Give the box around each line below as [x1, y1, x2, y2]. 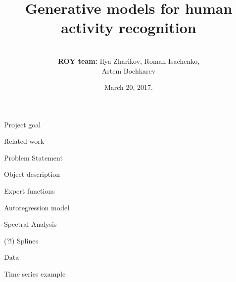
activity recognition [61, 17, 196, 38]
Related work [4, 136, 45, 146]
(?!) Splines [4, 235, 38, 245]
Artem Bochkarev [101, 65, 156, 76]
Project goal [4, 119, 41, 129]
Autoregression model [4, 202, 70, 212]
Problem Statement [4, 152, 63, 162]
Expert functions [4, 186, 55, 196]
